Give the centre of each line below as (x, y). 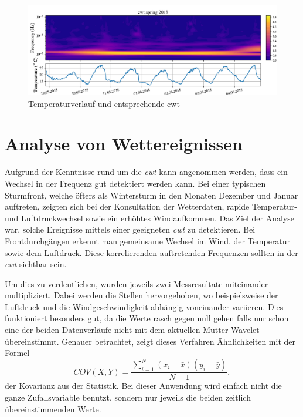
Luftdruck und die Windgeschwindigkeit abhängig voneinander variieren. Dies (144, 306)
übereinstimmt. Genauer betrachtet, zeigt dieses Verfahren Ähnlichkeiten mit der (150, 341)
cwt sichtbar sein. (36, 264)
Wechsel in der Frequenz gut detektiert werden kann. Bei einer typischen (135, 183)
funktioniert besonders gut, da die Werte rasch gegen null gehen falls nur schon (147, 318)
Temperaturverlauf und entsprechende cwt (104, 103)
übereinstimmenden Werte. (53, 408)
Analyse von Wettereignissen (124, 144)
